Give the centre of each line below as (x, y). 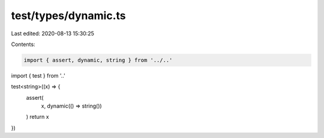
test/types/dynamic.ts (68, 16)
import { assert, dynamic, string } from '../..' (98, 60)
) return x (37, 117)
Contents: (23, 44)
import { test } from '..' (38, 75)
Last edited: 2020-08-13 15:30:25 (52, 33)
